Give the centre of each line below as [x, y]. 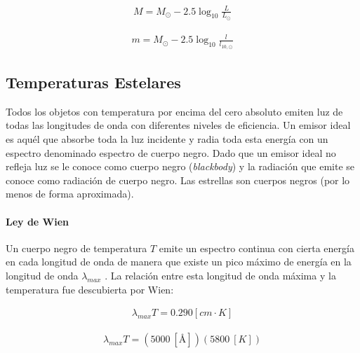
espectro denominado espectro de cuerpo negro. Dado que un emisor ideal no [171, 152]
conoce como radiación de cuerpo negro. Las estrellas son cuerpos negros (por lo [178, 180]
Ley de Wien [38, 221]
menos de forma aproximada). [70, 194]
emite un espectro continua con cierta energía [256, 248]
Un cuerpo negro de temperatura [76, 248]
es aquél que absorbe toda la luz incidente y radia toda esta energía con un [167, 138]
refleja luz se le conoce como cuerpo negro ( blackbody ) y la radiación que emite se [180, 166]
